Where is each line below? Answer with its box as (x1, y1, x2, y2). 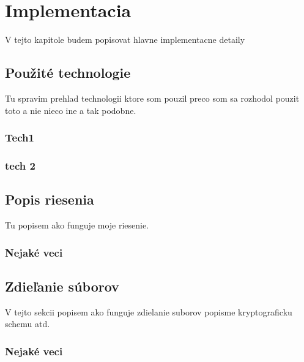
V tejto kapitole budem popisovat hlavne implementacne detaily (5, 33, 245, 46)
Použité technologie (5, 63, 131, 82)
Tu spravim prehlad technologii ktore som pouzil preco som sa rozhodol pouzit (5, 91, 300, 104)
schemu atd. (5, 317, 50, 330)
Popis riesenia (5, 190, 94, 209)
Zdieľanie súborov (5, 276, 119, 295)
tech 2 (5, 157, 35, 173)
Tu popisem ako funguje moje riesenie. (5, 219, 149, 231)
